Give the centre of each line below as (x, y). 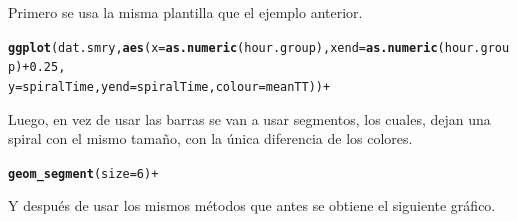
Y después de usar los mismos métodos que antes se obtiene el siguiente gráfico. (252, 205)
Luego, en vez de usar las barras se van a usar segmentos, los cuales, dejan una (249, 118)
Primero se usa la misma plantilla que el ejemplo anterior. (185, 12)
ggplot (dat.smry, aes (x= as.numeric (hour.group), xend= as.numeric (223, 47)
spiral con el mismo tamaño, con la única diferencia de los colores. (210, 138)
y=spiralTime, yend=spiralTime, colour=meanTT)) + (169, 86)
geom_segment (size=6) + (83, 173)
